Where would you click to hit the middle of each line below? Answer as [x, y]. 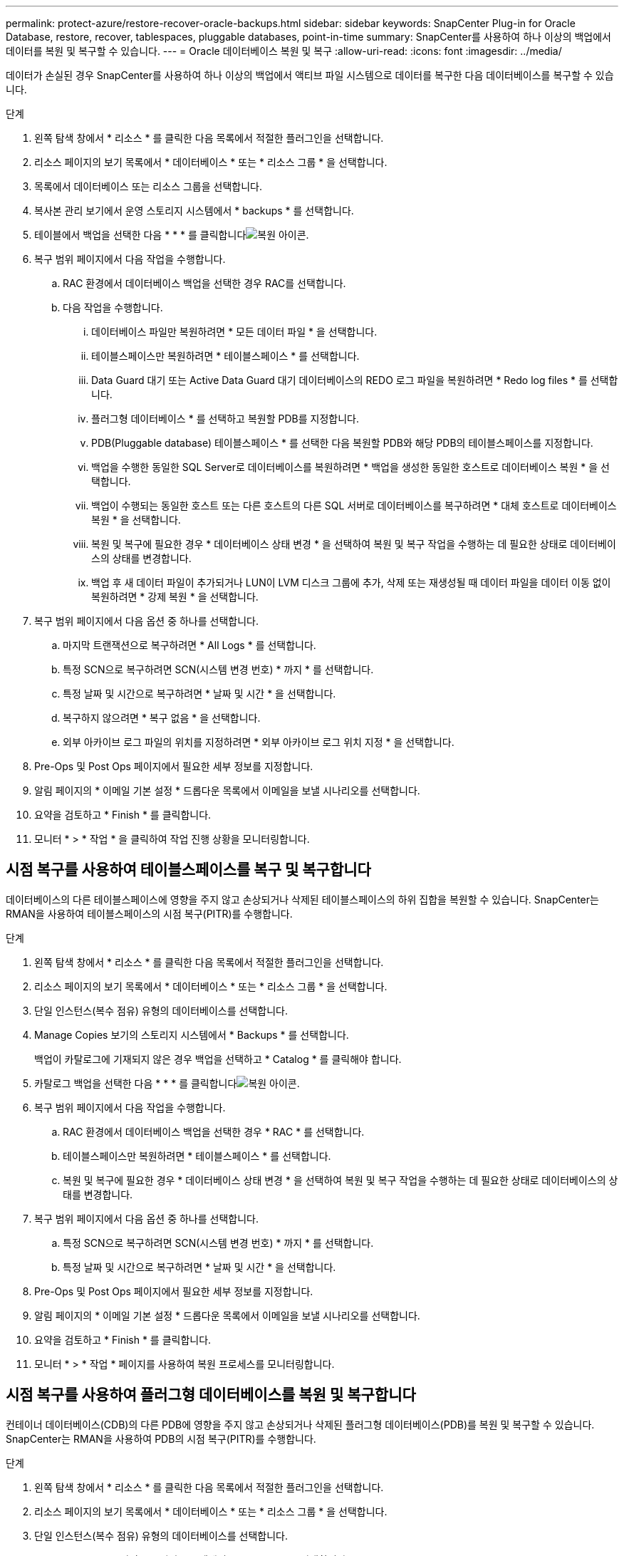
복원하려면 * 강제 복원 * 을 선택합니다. [175, 597]
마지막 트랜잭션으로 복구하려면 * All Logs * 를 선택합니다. [189, 645]
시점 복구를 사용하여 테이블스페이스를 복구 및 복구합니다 [188, 870]
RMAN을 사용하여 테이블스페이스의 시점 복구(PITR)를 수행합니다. [149, 913]
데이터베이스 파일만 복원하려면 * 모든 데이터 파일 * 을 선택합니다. [234, 332]
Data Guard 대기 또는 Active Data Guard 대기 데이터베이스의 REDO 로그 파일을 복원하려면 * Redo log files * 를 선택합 [355, 380]
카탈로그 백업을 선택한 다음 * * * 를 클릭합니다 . [167, 1083]
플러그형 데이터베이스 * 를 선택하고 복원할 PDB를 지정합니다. [225, 419]
